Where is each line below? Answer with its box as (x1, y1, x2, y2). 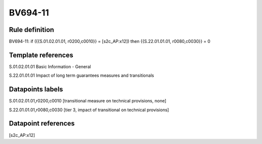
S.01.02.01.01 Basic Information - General (9, 63, 91, 70)
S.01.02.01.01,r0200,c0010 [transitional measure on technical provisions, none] (9, 98, 167, 104)
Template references (9, 51, 74, 59)
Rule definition (9, 26, 54, 34)
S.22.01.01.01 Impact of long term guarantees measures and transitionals (9, 72, 154, 78)
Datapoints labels (9, 85, 63, 94)
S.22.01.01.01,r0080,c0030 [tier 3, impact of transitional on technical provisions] (9, 107, 169, 113)
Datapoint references (9, 119, 75, 128)
